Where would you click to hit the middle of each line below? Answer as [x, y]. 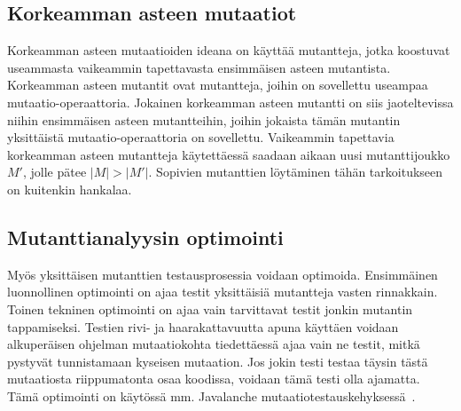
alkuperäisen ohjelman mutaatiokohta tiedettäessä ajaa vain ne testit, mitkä [214, 344]
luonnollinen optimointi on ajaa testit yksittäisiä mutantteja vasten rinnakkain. [223, 292]
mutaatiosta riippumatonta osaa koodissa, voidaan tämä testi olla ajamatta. [214, 379]
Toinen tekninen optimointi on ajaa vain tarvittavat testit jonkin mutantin [210, 308]
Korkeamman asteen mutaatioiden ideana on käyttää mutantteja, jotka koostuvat [229, 50]
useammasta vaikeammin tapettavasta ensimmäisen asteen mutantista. [199, 67]
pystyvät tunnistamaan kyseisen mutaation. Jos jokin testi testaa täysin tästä [218, 361]
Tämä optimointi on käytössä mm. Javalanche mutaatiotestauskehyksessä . [211, 395]
